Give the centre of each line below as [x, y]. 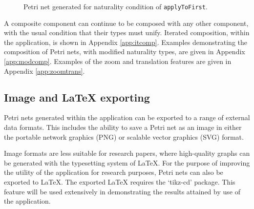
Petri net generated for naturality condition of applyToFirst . [116, 6]
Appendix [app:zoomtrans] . [44, 71]
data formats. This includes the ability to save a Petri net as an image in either [123, 127]
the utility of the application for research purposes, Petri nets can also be [114, 172]
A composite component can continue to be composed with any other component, [126, 23]
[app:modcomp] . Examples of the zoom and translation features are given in [118, 61]
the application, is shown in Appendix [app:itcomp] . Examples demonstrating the [126, 42]
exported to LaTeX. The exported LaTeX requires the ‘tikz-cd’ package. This [120, 181]
